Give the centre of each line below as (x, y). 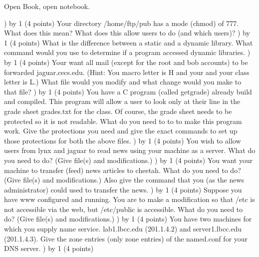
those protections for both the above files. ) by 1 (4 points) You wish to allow (123, 140)
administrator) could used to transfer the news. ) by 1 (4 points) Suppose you (123, 189)
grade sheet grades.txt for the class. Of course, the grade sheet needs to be (118, 111)
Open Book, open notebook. (47, 6)
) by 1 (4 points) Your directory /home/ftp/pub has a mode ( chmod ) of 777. (122, 23)
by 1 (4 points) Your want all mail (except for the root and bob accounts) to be (126, 62)
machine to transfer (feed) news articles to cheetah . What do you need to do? (123, 170)
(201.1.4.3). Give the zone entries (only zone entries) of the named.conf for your (126, 238)
